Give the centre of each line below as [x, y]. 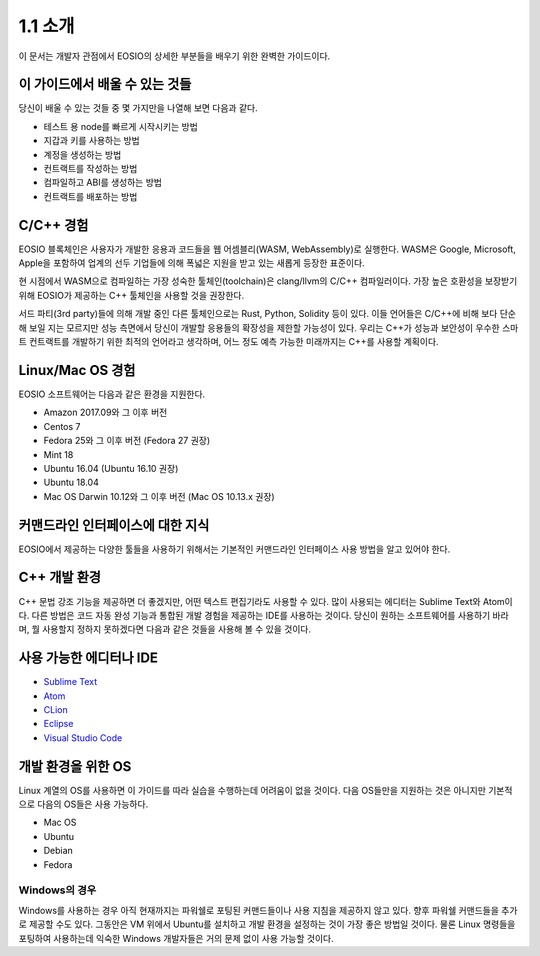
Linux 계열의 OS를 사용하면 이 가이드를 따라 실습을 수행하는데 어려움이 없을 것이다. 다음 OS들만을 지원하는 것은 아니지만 [252, 790]
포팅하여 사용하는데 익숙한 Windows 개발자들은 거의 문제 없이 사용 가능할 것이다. [176, 938]
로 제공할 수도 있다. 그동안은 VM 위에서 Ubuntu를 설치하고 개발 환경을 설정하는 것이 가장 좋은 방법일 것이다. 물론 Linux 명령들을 [267, 924]
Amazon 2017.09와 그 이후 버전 [105, 412]
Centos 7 [62, 426]
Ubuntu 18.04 [71, 482]
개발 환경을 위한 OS [75, 766]
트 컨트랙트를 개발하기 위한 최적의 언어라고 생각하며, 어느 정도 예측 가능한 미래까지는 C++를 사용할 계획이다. [228, 342]
